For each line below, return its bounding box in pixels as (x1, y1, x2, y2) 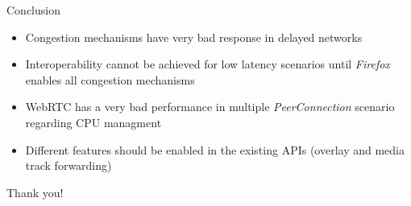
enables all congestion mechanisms (25, 71, 195, 88)
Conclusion (6, 2, 60, 18)
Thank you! (6, 183, 64, 200)
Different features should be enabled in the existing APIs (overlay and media (25, 141, 405, 158)
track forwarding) (25, 157, 112, 174)
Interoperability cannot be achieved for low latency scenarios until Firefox (25, 56, 390, 72)
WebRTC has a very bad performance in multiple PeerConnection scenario (25, 98, 395, 115)
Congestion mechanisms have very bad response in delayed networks (25, 28, 363, 45)
